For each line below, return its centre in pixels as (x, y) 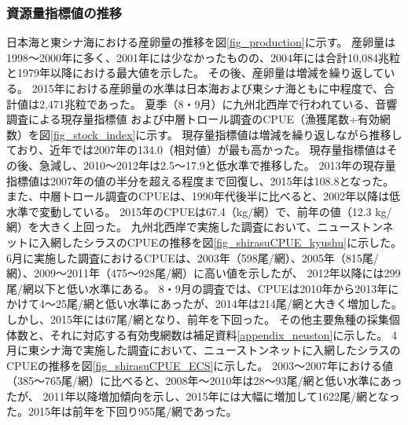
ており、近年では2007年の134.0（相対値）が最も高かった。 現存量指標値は (197, 150)
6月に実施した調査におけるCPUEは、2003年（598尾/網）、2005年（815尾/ (193, 257)
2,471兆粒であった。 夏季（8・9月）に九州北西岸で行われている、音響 (218, 103)
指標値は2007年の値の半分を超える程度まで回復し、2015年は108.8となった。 (200, 180)
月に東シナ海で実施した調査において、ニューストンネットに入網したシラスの (204, 350)
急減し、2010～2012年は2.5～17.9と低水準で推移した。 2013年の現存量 (217, 165)
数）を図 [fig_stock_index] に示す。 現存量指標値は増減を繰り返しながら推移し (204, 134)
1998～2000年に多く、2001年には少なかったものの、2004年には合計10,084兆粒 (203, 57)
